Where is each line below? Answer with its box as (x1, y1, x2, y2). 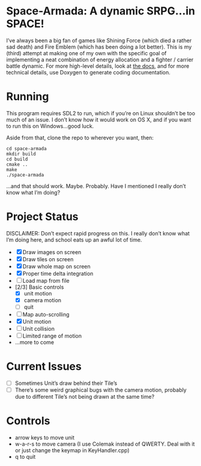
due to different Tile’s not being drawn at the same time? (14, 393, 155, 401)
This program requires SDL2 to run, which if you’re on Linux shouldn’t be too (6, 109, 196, 116)
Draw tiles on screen (22, 255, 74, 262)
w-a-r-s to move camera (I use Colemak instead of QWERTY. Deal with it (14, 440, 195, 447)
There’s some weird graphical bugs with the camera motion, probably (14, 386, 187, 393)
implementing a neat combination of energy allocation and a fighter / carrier (6, 56, 194, 63)
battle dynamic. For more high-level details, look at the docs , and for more (6, 62, 190, 70)
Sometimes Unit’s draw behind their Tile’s (14, 380, 118, 387)
